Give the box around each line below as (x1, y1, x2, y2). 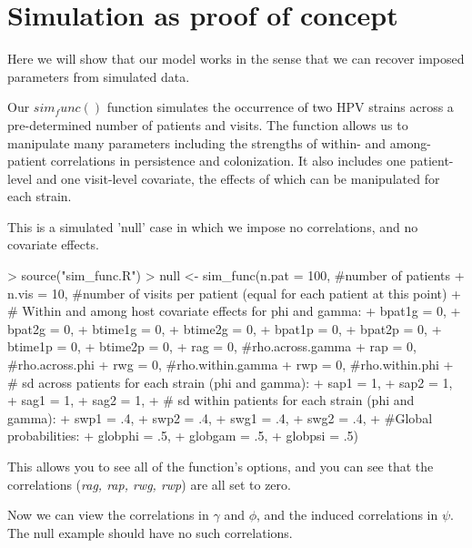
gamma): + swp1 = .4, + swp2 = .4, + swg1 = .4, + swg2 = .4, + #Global (7, 408, 433, 427)
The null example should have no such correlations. (7, 523, 293, 542)
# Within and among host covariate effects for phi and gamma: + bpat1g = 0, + (7, 301, 461, 320)
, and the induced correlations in (256, 505, 438, 524)
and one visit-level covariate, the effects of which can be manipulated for (35, 168, 440, 188)
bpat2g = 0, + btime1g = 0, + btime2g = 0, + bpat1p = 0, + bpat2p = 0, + (7, 319, 442, 338)
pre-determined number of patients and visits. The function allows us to (7, 115, 408, 134)
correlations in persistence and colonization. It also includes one (50, 151, 407, 170)
